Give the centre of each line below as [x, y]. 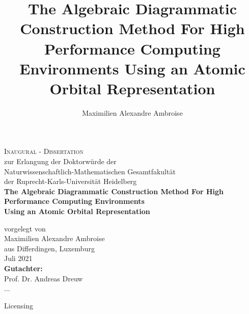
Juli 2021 [18, 258]
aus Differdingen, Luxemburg [49, 248]
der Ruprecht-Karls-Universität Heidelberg [71, 181]
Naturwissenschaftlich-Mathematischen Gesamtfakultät [90, 171]
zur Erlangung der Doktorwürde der [60, 161]
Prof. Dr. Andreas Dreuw [44, 278]
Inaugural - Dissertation [44, 151]
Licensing [19, 305]
